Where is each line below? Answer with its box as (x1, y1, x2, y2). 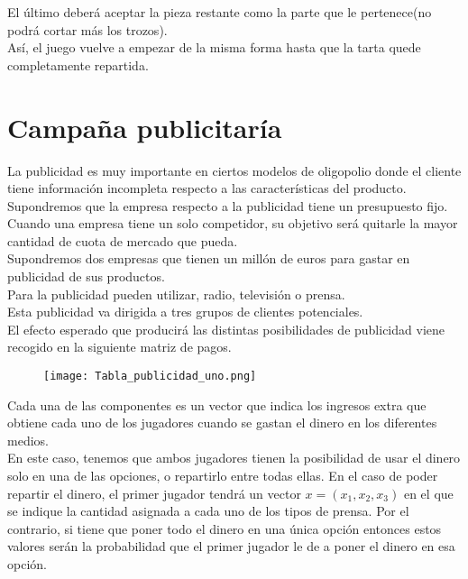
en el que (403, 483, 454, 502)
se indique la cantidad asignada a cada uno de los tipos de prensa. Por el (7, 501, 409, 520)
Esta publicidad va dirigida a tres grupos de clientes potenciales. (7, 302, 363, 321)
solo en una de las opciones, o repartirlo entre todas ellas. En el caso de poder (7, 466, 438, 485)
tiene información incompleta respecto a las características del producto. (7, 179, 407, 198)
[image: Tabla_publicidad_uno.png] (43, 370, 257, 383)
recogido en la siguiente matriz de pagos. (7, 337, 232, 356)
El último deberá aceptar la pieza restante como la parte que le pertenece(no (7, 3, 432, 21)
